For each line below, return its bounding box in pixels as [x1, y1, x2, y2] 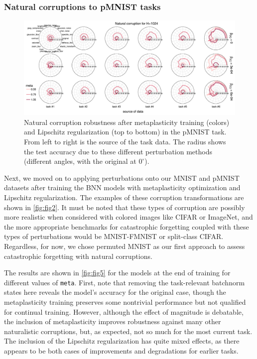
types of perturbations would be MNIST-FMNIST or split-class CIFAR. [4, 231, 224, 241]
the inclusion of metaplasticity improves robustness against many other [4, 316, 221, 327]
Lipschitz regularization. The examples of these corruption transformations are [4, 192, 244, 203]
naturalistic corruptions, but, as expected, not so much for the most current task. [4, 326, 253, 336]
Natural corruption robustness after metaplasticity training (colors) [24, 117, 230, 127]
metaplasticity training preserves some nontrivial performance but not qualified [4, 297, 246, 307]
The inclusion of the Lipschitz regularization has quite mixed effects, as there [4, 336, 240, 346]
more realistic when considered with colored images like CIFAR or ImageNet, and [4, 212, 253, 222]
